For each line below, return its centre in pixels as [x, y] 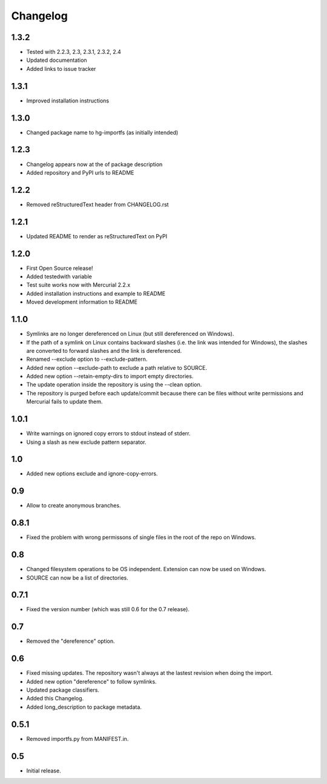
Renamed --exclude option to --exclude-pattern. [87, 359]
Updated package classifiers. [63, 690]
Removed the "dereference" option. [71, 641]
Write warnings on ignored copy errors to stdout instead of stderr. [108, 434]
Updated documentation [57, 60]
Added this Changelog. [55, 699]
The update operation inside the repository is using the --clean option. [114, 384]
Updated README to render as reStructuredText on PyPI [97, 236]
